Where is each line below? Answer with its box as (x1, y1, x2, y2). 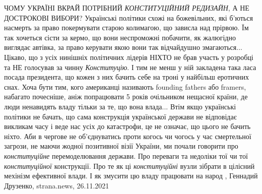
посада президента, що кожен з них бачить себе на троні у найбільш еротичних (4, 72, 249, 82)
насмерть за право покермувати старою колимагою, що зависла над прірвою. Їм (4, 22, 249, 33)
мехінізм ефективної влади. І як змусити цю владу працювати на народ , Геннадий (4, 170, 258, 181)
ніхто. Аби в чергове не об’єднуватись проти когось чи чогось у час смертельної (4, 131, 251, 141)
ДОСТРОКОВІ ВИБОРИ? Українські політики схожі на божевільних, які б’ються (4, 12, 253, 23)
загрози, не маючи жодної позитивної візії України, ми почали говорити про (4, 141, 238, 151)
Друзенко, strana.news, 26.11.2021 (4, 180, 109, 190)
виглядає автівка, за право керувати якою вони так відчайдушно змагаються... (4, 42, 242, 52)
